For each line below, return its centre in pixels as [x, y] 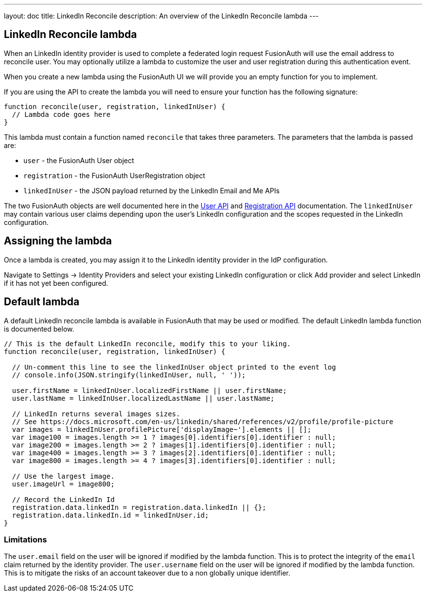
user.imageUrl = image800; [63, 484]
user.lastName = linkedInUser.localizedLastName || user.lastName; [143, 398]
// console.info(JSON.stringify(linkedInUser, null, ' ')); [129, 375]
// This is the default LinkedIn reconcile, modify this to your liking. [148, 344]
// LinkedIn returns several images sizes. [96, 414]
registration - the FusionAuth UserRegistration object [114, 175]
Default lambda [42, 302]
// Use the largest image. [63, 476]
